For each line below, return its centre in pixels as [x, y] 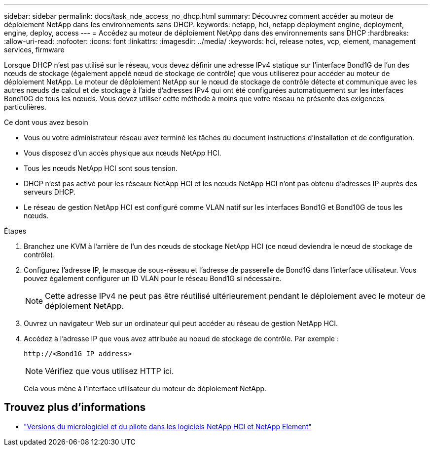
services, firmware [34, 50]
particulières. [25, 107]
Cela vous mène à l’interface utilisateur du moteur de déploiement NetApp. [145, 389]
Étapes [15, 231]
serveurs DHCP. [50, 192]
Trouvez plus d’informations [75, 408]
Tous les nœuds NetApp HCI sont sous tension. [101, 168]
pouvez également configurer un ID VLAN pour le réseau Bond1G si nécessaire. [153, 278]
